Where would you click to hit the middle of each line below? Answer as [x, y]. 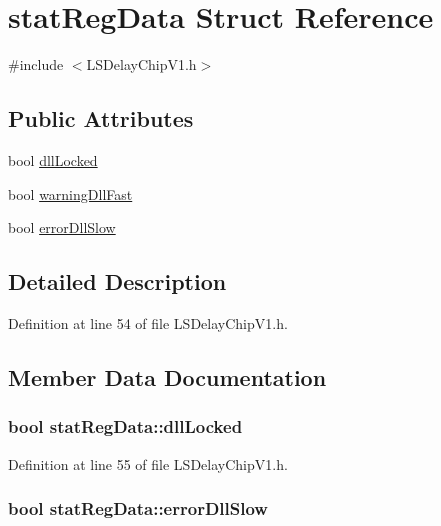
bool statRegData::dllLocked [125, 426]
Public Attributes [101, 118]
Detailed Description [117, 281]
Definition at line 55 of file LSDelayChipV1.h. [148, 463]
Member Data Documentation [167, 376]
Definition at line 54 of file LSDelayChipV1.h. [148, 322]
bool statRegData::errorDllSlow [138, 508]
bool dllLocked [53, 159]
